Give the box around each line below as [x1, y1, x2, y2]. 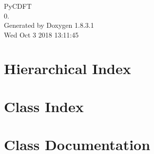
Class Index [4, 96, 84, 116]
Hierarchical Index [4, 58, 131, 78]
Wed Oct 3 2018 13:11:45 [4, 29, 79, 39]
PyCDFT [4, 1, 32, 11]
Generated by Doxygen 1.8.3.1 [4, 20, 94, 30]
